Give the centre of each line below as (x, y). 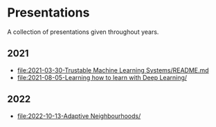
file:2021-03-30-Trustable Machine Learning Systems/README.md (113, 70)
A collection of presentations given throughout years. (83, 32)
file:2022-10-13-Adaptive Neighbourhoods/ (79, 116)
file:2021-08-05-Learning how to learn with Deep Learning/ (102, 77)
